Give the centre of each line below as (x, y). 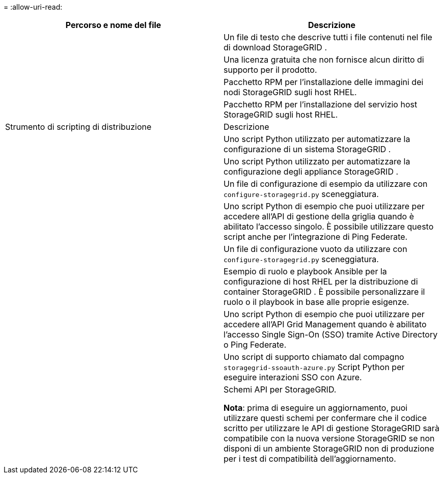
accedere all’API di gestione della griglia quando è (319, 216)
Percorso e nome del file (113, 25)
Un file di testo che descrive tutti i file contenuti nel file (328, 37)
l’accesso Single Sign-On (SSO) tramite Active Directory (331, 334)
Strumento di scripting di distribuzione (78, 127)
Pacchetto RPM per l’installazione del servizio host (321, 104)
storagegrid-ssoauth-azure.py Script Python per (314, 367)
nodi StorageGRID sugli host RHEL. (290, 92)
